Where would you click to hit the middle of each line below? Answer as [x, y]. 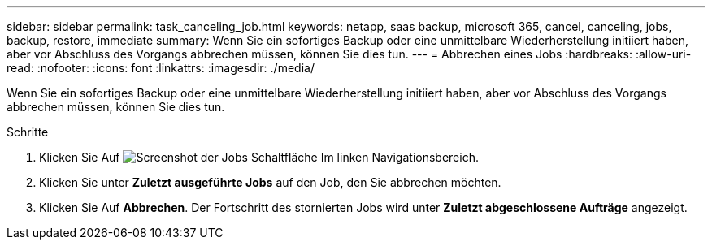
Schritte [28, 132]
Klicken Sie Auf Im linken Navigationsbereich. [259, 157]
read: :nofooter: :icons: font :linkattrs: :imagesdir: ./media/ [161, 68]
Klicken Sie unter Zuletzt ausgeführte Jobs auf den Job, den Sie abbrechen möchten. [270, 182]
